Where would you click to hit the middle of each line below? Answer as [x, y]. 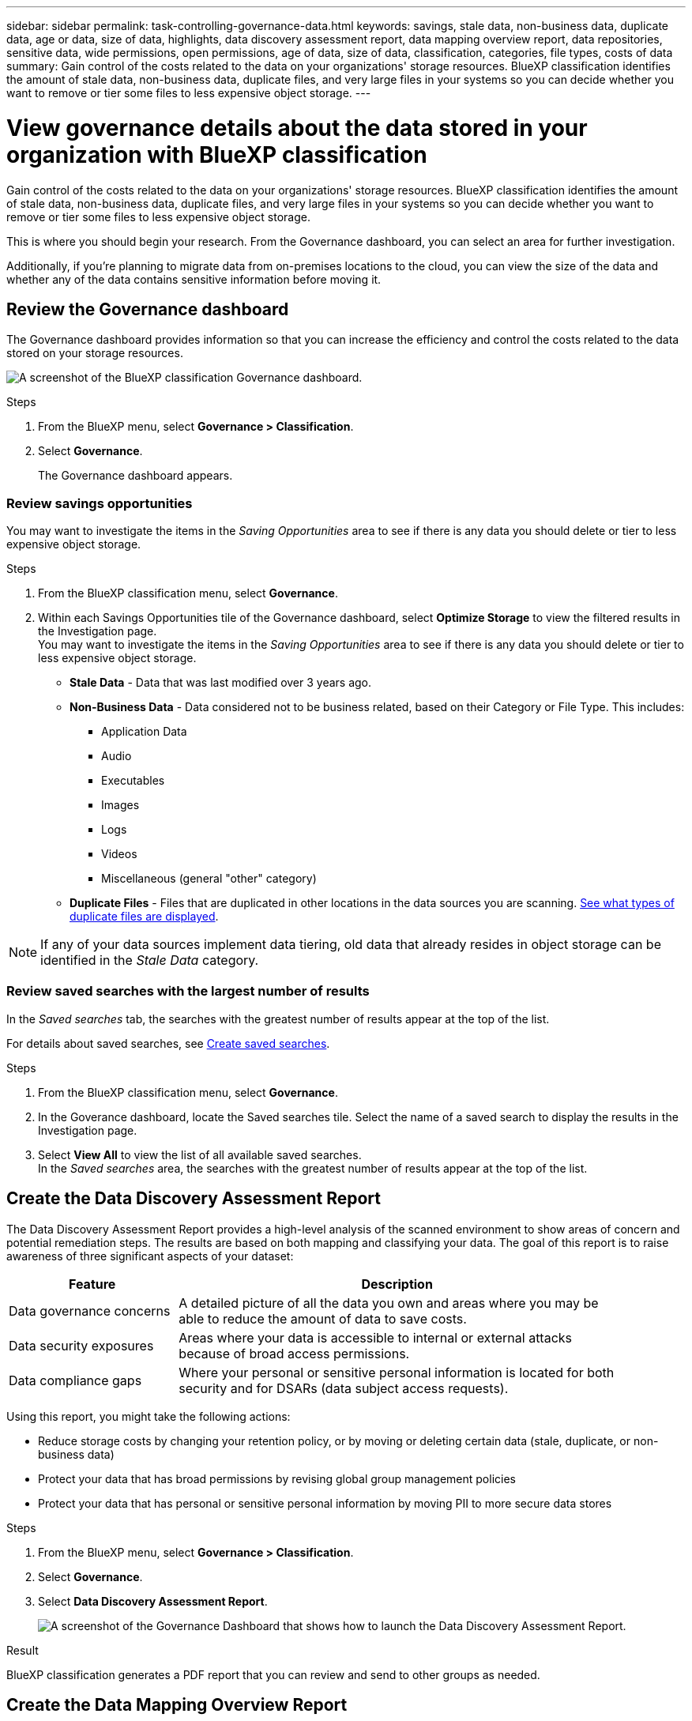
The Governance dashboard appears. [135, 476]
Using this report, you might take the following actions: [149, 1416]
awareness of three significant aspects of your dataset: [150, 1256]
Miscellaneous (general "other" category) [209, 879]
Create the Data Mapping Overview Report [177, 1705]
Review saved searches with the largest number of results [188, 991]
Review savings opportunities [100, 503]
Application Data [144, 732]
